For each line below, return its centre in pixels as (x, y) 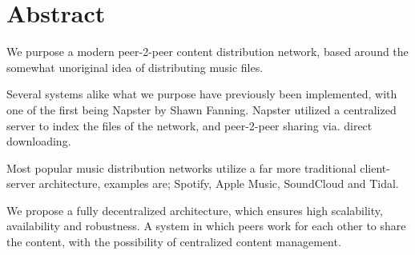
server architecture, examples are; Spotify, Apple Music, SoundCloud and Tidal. (203, 183)
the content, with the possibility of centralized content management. (174, 242)
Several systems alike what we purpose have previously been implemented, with (202, 94)
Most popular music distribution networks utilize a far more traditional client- (198, 167)
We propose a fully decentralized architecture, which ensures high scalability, (195, 210)
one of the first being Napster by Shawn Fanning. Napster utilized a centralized (201, 109)
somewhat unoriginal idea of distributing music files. (135, 67)
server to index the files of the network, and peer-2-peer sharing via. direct (189, 125)
